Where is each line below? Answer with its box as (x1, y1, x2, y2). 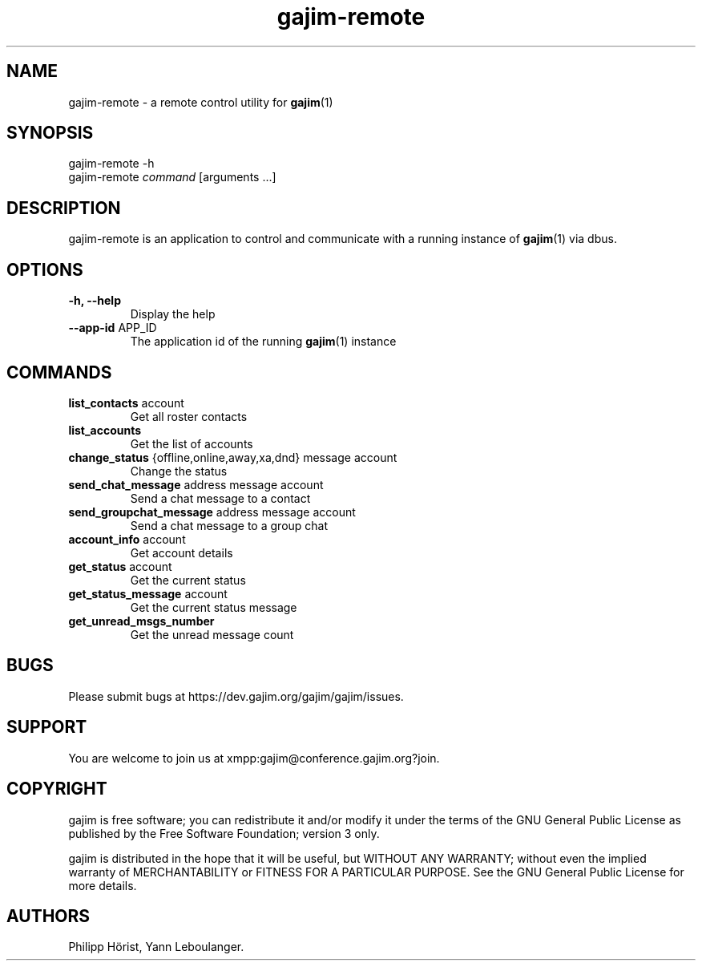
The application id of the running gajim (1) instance (130, 334, 397, 349)
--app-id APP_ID (68, 321, 157, 335)
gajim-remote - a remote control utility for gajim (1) (68, 95, 333, 109)
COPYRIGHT (6, 779, 107, 799)
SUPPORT (6, 717, 87, 738)
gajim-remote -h (68, 156, 155, 171)
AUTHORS (6, 905, 91, 926)
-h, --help (68, 293, 121, 308)
